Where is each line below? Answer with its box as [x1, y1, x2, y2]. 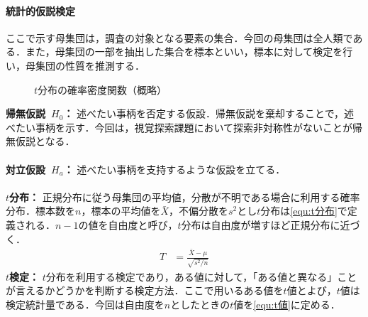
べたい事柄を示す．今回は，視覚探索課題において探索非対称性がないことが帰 [6, 119, 363, 134]
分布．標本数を [6, 203, 75, 218]
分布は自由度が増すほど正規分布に [181, 217, 340, 232]
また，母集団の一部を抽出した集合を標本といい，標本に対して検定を [25, 44, 343, 59]
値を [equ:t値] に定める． [233, 296, 340, 311]
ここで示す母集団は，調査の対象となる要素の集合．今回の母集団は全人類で [6, 30, 353, 45]
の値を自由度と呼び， [78, 217, 178, 232]
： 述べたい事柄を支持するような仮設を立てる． [63, 161, 286, 176]
